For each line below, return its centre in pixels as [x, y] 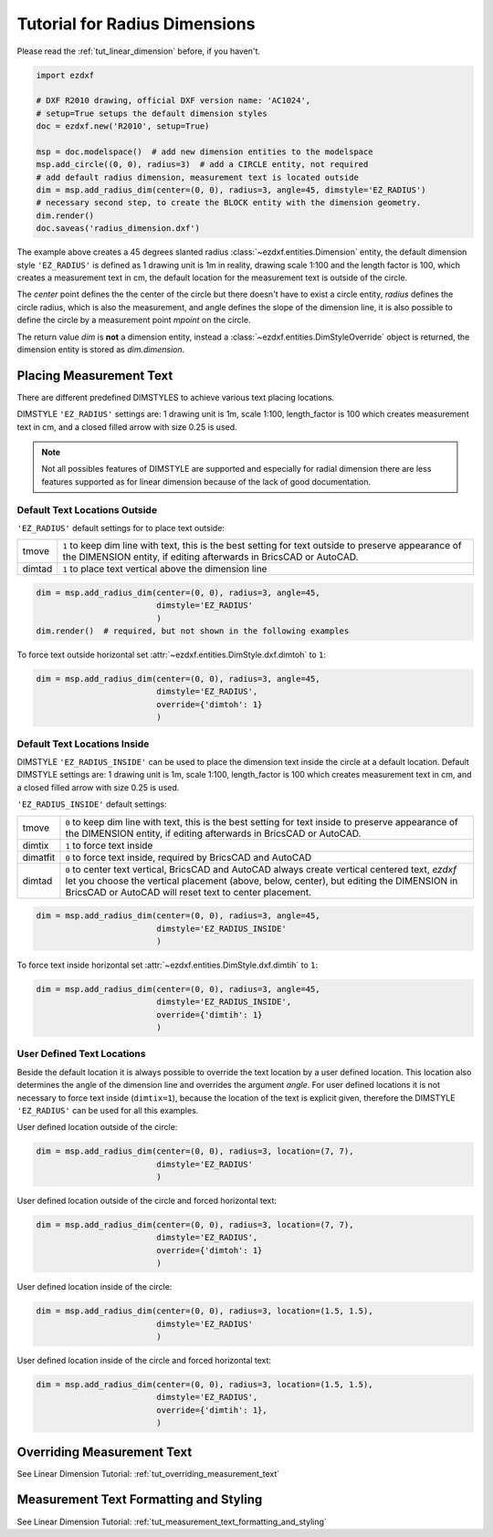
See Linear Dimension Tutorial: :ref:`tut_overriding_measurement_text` [148, 1473]
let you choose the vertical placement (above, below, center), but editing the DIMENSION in [262, 881]
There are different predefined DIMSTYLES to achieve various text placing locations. [176, 397]
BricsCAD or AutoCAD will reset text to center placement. [189, 892]
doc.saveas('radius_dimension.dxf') [118, 229]
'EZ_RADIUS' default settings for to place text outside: [121, 528]
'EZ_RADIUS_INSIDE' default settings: [92, 804]
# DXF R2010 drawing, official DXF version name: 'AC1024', [173, 101]
